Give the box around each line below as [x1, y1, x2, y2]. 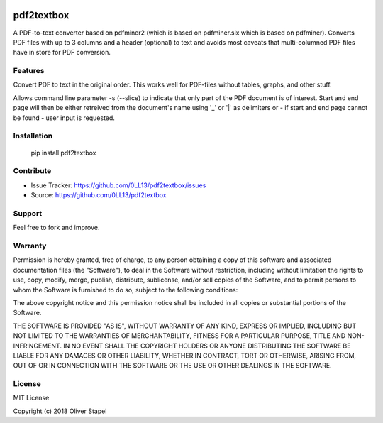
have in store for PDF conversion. [13, 48, 111, 57]
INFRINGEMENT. [13, 341, 62, 350]
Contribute [13, 166, 52, 176]
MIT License [13, 394, 50, 402]
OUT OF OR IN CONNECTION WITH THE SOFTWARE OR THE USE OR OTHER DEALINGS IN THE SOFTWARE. [13, 361, 333, 370]
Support [13, 208, 43, 218]
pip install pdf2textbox [30, 148, 96, 157]
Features [13, 66, 45, 76]
